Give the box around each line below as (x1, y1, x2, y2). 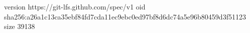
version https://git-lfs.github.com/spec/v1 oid (4, 1, 146, 11)
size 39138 (4, 21, 35, 31)
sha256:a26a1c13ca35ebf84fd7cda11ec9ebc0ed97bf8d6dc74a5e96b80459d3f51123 (4, 11, 246, 21)
